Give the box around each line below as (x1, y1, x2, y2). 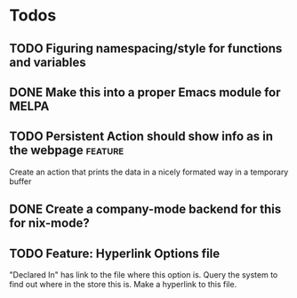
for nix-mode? (9, 215, 91, 231)
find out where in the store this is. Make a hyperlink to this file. (9, 278, 237, 289)
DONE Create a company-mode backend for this (9, 202, 282, 217)
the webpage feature (9, 143, 124, 158)
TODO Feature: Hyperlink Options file (9, 246, 221, 261)
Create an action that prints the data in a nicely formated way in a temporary (9, 166, 289, 177)
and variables (9, 54, 86, 69)
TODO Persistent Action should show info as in (9, 129, 274, 144)
